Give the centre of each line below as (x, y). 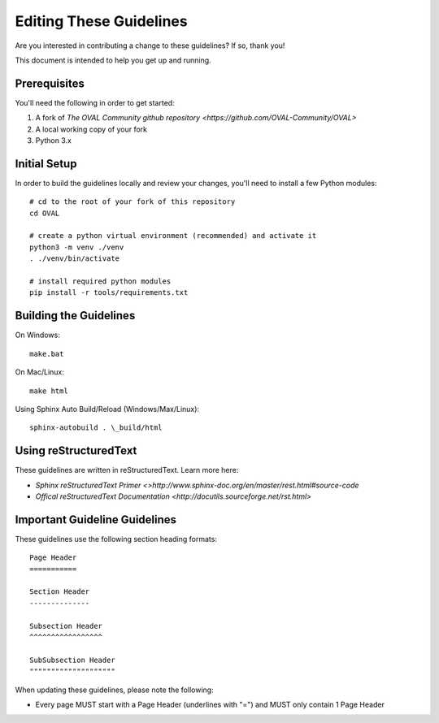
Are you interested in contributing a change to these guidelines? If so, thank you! (150, 45)
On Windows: (37, 335)
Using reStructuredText (76, 451)
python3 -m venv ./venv (77, 247)
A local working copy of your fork (91, 129)
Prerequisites (50, 83)
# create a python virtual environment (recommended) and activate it (173, 236)
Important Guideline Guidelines (96, 520)
